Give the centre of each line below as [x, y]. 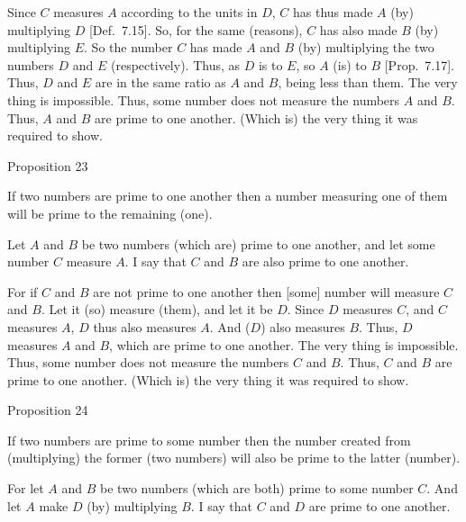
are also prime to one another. [325, 261]
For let [26, 488]
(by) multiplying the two [366, 47]
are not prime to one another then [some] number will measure [266, 291]
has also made [358, 29]
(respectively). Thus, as [176, 64]
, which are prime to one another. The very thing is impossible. [284, 344]
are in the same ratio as [160, 82]
